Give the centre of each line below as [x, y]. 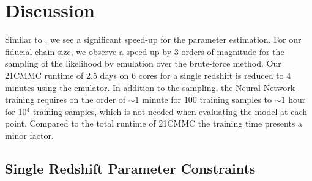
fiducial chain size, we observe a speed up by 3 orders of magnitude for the [145, 51]
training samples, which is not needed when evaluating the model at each [170, 111]
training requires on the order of [65, 99]
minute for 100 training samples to [207, 99]
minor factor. [29, 135]
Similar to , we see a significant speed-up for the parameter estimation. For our [153, 39]
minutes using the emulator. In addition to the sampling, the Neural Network [150, 87]
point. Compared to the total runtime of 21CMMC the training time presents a [154, 123]
